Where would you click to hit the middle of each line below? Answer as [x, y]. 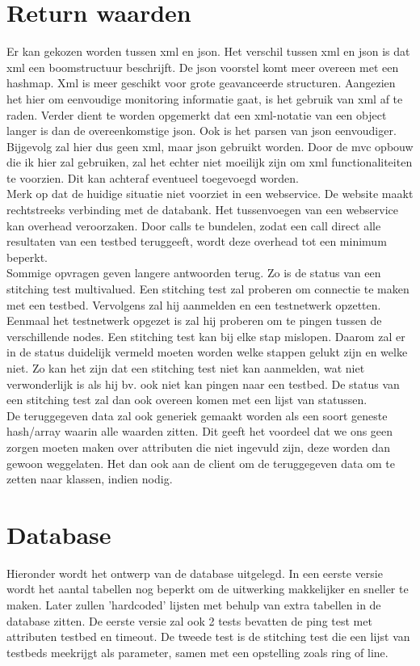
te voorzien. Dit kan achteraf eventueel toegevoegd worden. [153, 177]
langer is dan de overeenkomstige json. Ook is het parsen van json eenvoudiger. [202, 131]
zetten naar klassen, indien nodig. [90, 479]
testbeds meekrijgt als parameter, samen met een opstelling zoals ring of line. [197, 652]
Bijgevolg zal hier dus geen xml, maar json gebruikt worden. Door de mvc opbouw [210, 146]
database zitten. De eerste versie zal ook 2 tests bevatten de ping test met [189, 620]
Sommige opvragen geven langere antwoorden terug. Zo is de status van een [194, 273]
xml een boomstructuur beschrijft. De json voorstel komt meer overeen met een [203, 67]
